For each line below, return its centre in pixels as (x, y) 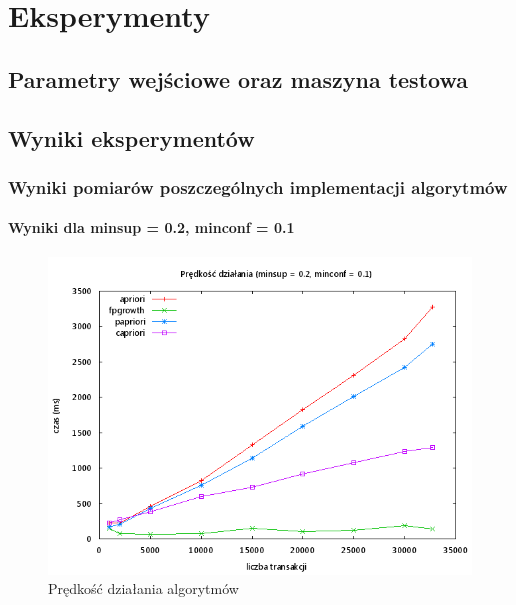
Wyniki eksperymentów (131, 137)
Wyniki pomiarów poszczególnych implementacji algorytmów (258, 186)
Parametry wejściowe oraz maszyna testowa (238, 78)
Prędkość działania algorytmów (143, 588)
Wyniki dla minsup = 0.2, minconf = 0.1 (151, 227)
